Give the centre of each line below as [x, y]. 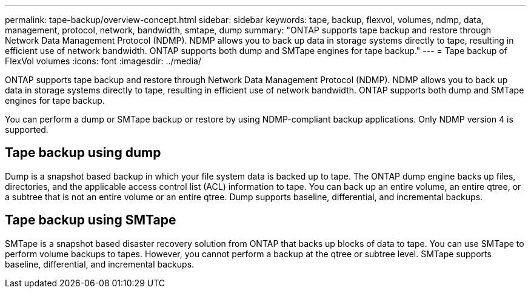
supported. [27, 130]
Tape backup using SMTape [91, 220]
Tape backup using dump [83, 153]
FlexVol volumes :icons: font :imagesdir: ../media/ [103, 61]
